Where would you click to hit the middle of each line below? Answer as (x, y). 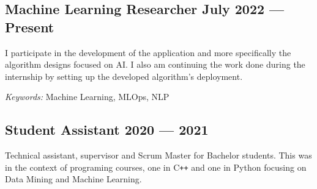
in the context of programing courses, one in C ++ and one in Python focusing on (156, 167)
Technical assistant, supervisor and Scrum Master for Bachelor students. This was (158, 155)
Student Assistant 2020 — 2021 (107, 130)
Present (30, 27)
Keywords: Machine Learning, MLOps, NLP (87, 97)
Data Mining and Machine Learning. (73, 179)
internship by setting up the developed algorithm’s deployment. (124, 76)
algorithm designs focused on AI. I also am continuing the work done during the (155, 64)
